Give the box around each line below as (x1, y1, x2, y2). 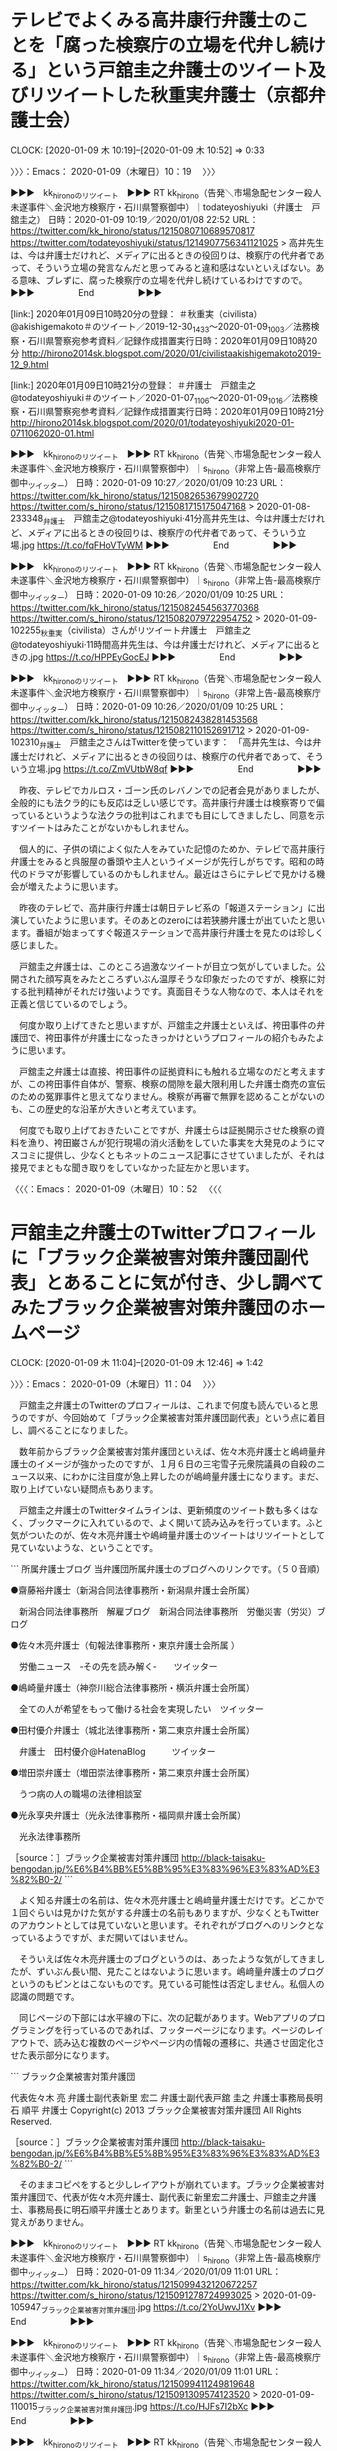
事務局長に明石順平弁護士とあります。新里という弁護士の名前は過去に (27, 2203, 317, 2215)
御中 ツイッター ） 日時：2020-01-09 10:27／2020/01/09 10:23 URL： (10, 476, 287, 491)
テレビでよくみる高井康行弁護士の (10, 9, 292, 32)
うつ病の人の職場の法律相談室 (18, 1787, 142, 1800)
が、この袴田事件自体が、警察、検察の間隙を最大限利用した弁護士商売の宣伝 (10, 1077, 326, 1090)
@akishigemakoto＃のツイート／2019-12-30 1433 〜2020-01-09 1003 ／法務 (10, 320, 312, 335)
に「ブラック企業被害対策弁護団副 (10, 1247, 292, 1270)
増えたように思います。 (27, 880, 124, 892)
